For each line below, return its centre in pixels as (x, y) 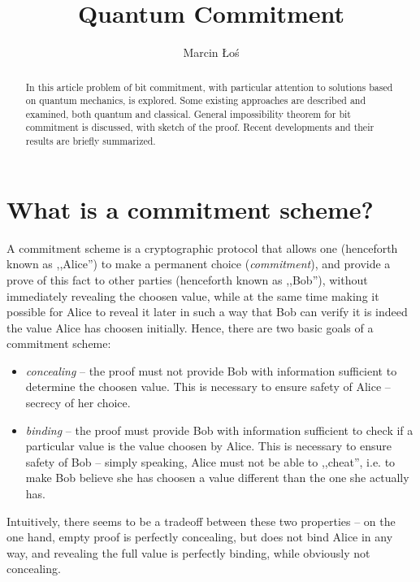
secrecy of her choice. (78, 403)
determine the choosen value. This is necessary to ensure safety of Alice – (208, 387)
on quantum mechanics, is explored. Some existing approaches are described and (196, 100)
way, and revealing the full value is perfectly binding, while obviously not (188, 552)
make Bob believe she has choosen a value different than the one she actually (217, 478)
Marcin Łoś (211, 52)
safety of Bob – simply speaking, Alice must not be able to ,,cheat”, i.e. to (210, 461)
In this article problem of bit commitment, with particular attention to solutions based (209, 87)
